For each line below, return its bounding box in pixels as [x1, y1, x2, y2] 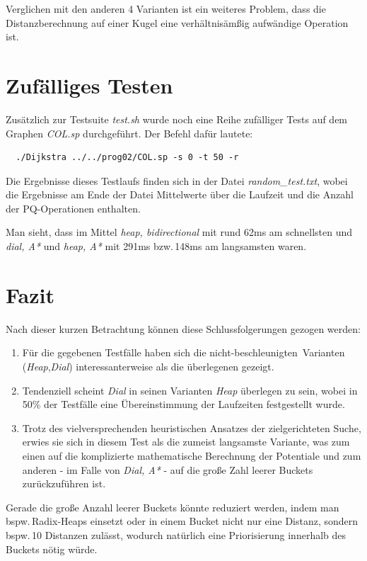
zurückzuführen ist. [22, 476, 106, 491]
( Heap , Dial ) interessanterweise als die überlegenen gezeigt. [22, 358, 274, 373]
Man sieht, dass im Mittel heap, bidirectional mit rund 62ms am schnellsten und [6, 225, 353, 239]
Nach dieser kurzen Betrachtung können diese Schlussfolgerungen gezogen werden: [6, 321, 361, 336]
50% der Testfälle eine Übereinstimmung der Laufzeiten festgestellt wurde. [22, 397, 345, 412]
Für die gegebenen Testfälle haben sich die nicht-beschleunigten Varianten [22, 345, 345, 360]
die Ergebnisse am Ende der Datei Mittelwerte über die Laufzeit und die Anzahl [6, 187, 354, 202]
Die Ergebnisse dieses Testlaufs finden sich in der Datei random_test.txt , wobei [6, 173, 348, 188]
